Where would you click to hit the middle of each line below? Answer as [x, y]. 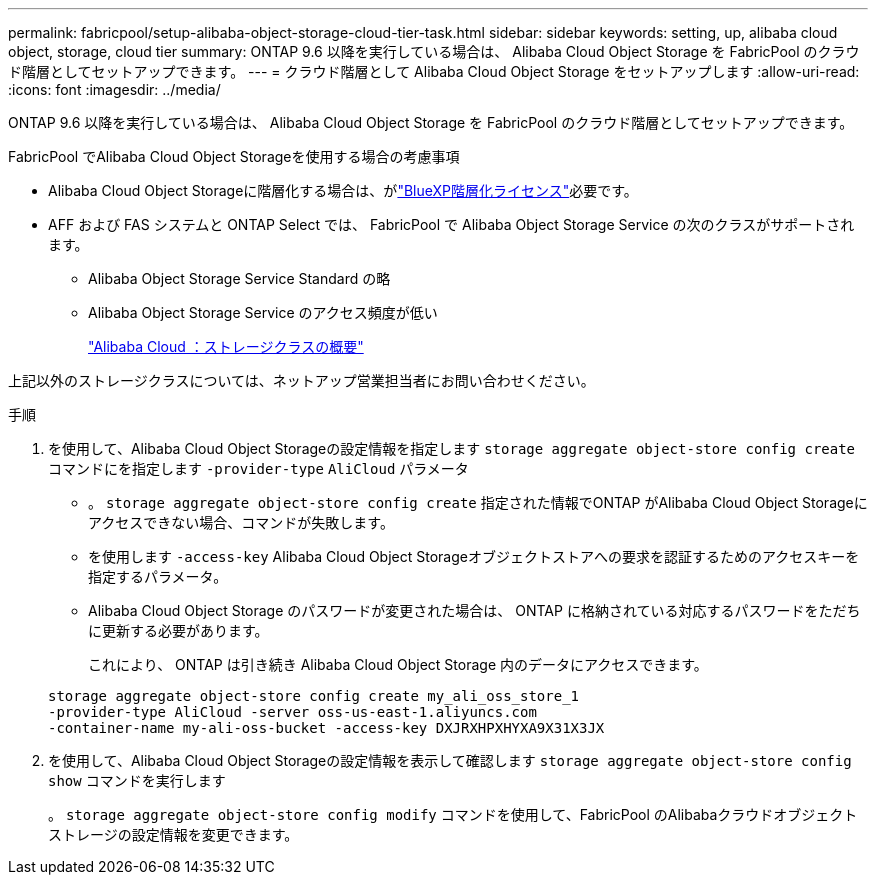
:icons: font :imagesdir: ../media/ [114, 89]
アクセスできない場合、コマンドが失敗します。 [241, 522]
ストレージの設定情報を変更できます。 [173, 834]
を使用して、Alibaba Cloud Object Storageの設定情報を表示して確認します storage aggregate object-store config [450, 760]
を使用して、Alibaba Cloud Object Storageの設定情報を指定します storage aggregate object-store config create [452, 448]
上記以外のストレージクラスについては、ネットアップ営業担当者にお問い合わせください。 [301, 380]
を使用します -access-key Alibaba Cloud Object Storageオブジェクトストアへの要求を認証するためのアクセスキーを [474, 556]
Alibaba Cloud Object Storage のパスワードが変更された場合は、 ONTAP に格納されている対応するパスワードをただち [474, 610]
